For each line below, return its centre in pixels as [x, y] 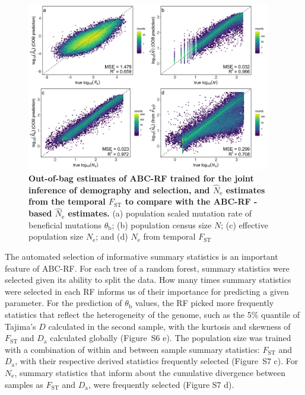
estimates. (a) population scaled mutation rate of [160, 213]
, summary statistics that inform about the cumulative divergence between [150, 373]
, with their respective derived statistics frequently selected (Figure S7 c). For [157, 361]
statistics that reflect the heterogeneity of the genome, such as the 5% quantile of [152, 315]
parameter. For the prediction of [63, 303]
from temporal [169, 236]
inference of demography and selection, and [119, 189]
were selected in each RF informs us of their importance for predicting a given [147, 291]
